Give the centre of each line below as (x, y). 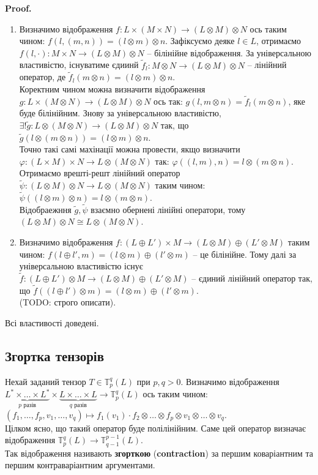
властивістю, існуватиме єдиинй (79, 65)
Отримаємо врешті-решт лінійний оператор (100, 173)
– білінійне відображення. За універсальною (229, 52)
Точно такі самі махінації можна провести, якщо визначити (130, 149)
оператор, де (43, 77)
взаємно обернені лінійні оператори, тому (168, 209)
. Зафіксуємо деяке (200, 41)
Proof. (18, 8)
